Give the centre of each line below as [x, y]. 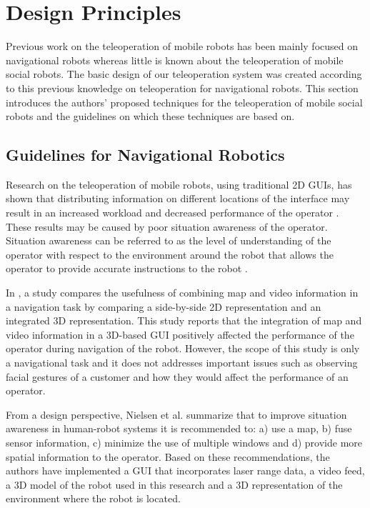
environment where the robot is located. [93, 498]
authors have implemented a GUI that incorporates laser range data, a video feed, [185, 470]
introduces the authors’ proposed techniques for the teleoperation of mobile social [184, 102]
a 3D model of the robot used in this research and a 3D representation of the [174, 484]
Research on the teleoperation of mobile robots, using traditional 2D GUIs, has [179, 184]
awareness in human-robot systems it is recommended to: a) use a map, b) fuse [179, 428]
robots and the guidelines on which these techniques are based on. [150, 116]
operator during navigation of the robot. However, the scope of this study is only [183, 348]
